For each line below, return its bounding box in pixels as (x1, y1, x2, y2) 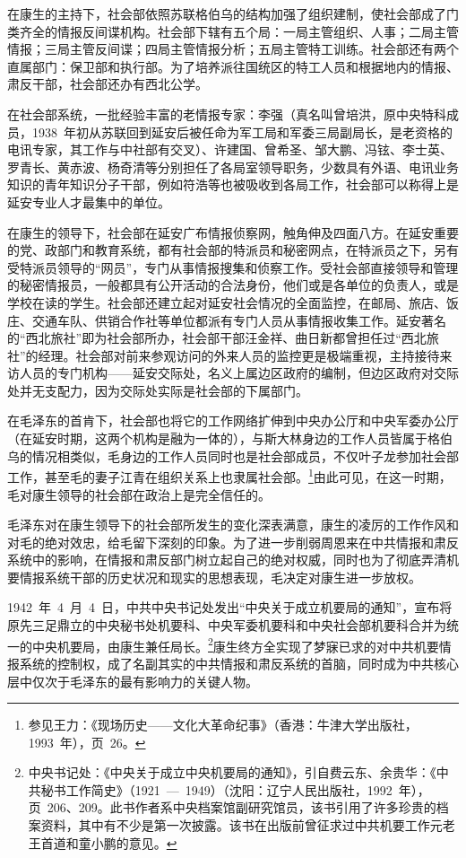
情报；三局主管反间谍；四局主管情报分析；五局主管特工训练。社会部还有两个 (7, 39, 459, 58)
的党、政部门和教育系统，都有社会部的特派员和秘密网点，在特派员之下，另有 (7, 241, 459, 259)
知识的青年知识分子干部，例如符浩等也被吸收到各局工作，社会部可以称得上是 (7, 175, 459, 194)
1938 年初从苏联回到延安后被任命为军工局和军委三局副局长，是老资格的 (31, 122, 453, 141)
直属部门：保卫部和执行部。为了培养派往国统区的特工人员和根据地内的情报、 (7, 57, 459, 75)
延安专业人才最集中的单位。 (7, 192, 170, 211)
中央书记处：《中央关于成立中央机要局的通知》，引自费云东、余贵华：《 (28, 763, 436, 782)
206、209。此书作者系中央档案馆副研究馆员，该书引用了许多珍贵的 (47, 798, 436, 817)
